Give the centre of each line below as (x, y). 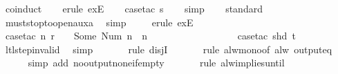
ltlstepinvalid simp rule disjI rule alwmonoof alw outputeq (169, 49)
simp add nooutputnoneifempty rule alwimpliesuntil (156, 63)
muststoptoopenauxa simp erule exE (99, 22)
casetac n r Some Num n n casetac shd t (150, 36)
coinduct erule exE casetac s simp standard (134, 8)
